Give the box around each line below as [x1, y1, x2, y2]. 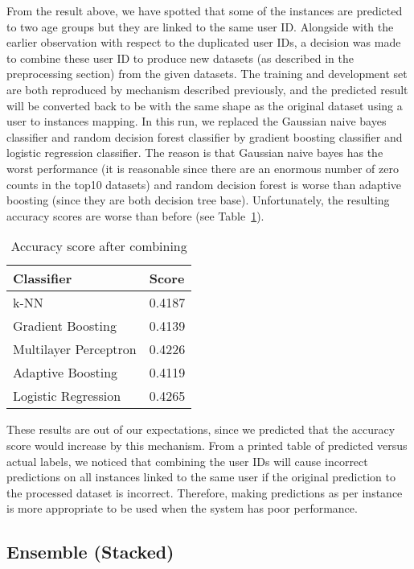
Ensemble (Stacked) [6, 539, 174, 564]
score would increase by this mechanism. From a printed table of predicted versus [6, 436, 408, 453]
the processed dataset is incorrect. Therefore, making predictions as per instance [6, 484, 403, 501]
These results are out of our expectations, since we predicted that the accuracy [6, 421, 396, 438]
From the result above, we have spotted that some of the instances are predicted [6, 2, 403, 19]
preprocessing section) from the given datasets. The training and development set [6, 65, 408, 82]
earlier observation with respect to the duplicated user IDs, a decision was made [6, 34, 401, 51]
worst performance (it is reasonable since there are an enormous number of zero [6, 159, 399, 176]
